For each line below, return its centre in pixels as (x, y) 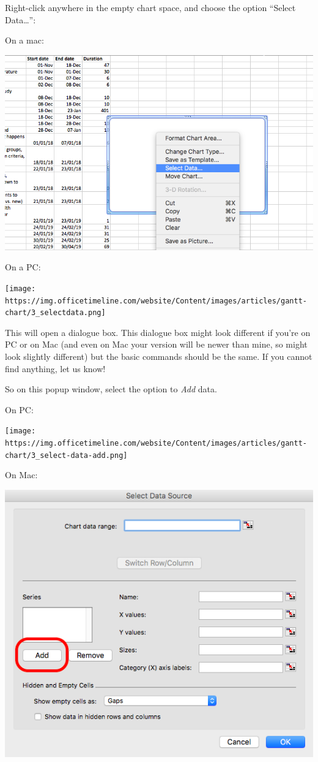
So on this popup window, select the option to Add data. (111, 389)
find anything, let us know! (55, 368)
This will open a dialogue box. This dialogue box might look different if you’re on (158, 332)
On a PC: (23, 267)
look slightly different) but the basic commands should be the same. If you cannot (159, 356)
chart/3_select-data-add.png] (66, 455)
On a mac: (24, 40)
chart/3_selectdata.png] (55, 313)
